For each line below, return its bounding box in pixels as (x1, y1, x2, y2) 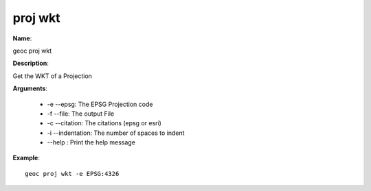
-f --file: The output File (47, 110, 115, 118)
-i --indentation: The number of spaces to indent (47, 129, 185, 137)
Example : (12, 154, 41, 162)
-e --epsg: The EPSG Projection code (47, 100, 153, 108)
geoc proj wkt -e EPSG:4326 (25, 170, 120, 177)
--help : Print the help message (47, 138, 135, 147)
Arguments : (12, 84, 48, 92)
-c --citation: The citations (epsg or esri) (47, 119, 161, 127)
